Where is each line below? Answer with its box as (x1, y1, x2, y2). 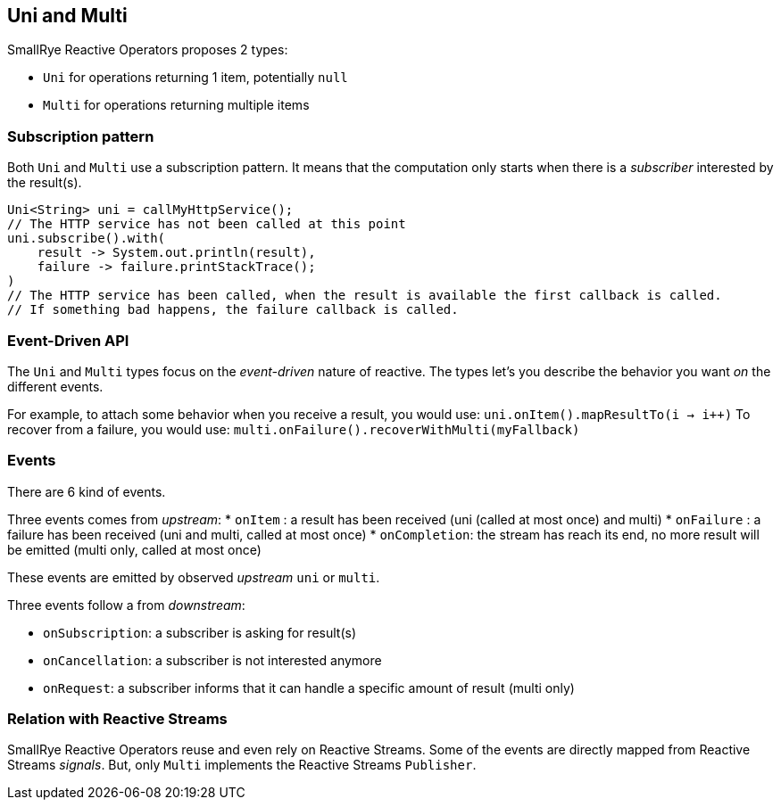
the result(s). (7, 175, 82, 191)
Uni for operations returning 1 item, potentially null (43, 70, 348, 86)
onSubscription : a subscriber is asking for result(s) (43, 624, 357, 640)
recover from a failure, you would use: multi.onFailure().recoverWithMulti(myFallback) (7, 421, 580, 437)
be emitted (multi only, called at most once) (7, 541, 262, 557)
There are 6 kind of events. (7, 483, 166, 499)
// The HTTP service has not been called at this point (7, 217, 406, 232)
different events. (7, 378, 104, 394)
